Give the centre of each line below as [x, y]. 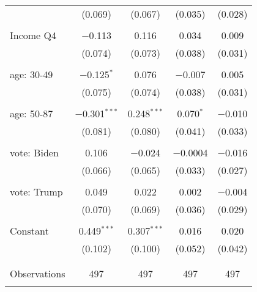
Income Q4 [33, 35]
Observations [38, 273]
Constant [29, 231]
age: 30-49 [32, 74]
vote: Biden [34, 152]
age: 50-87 [32, 113]
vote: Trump [36, 192]
